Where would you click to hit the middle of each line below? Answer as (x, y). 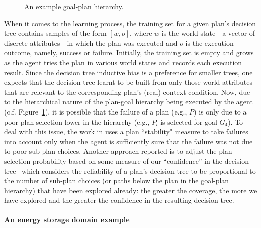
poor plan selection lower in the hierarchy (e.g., (77, 121)
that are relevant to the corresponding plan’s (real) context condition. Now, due (127, 92)
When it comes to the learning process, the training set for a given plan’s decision (130, 23)
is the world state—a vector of (208, 33)
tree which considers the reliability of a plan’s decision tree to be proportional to (130, 170)
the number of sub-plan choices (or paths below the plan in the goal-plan (117, 181)
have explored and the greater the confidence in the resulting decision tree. (119, 200)
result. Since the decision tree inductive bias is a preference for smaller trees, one (128, 72)
